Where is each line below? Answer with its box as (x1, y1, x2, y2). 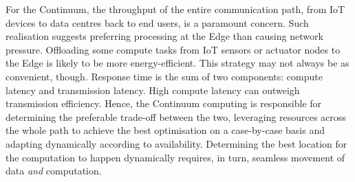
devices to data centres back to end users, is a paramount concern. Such (6, 15, 309, 30)
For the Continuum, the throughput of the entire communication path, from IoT (6, 2, 345, 16)
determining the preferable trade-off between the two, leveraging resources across (6, 109, 346, 124)
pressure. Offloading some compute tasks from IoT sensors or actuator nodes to (6, 42, 341, 56)
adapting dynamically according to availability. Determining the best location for (6, 136, 347, 150)
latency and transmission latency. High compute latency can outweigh (6, 82, 300, 97)
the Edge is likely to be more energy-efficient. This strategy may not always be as (6, 56, 349, 70)
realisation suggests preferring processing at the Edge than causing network (6, 29, 323, 43)
